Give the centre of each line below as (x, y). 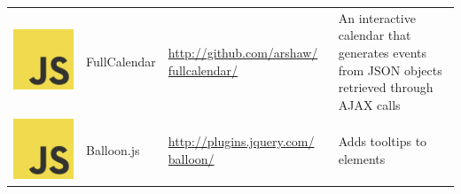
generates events (383, 52)
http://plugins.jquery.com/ (241, 141)
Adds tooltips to (383, 141)
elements (362, 158)
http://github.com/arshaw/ (243, 52)
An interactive (377, 17)
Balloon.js (113, 150)
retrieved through (386, 87)
